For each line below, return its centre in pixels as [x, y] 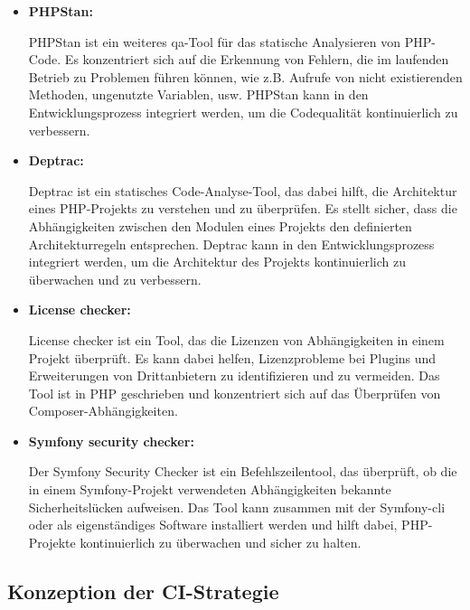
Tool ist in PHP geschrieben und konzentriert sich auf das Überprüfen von [235, 393]
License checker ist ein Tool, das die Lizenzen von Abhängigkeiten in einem [236, 339]
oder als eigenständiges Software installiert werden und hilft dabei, [213, 525]
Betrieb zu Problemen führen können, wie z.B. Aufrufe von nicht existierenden [245, 76]
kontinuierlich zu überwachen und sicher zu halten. [221, 542]
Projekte [52, 542]
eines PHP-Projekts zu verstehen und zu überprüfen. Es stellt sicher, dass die [243, 208]
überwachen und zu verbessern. [115, 279]
